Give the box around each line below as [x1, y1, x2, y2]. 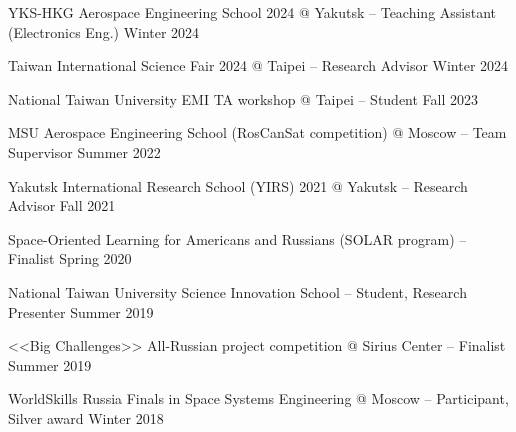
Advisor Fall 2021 [8, 195, 116, 216]
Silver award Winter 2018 [8, 407, 164, 428]
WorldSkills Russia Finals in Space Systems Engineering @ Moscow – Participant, [8, 388, 509, 409]
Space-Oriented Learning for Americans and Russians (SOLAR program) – [8, 228, 467, 249]
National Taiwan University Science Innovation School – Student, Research [8, 281, 467, 302]
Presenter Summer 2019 [8, 301, 154, 322]
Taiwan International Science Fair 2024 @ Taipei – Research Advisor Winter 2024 [8, 55, 509, 76]
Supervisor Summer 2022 [8, 141, 161, 162]
